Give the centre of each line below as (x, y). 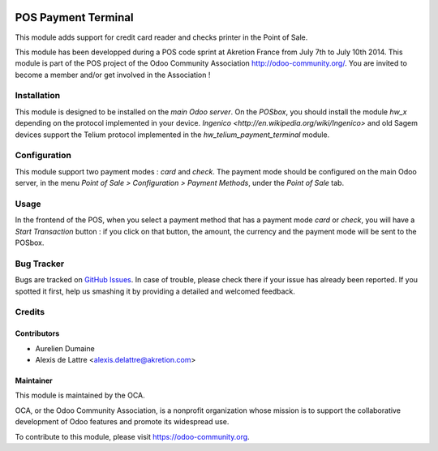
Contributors (37, 333)
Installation (38, 96)
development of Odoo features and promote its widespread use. (122, 422)
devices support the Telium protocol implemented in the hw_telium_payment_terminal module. (172, 135)
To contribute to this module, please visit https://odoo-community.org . (133, 436)
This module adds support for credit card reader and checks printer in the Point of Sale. (161, 37)
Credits (30, 312)
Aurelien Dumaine (65, 348)
